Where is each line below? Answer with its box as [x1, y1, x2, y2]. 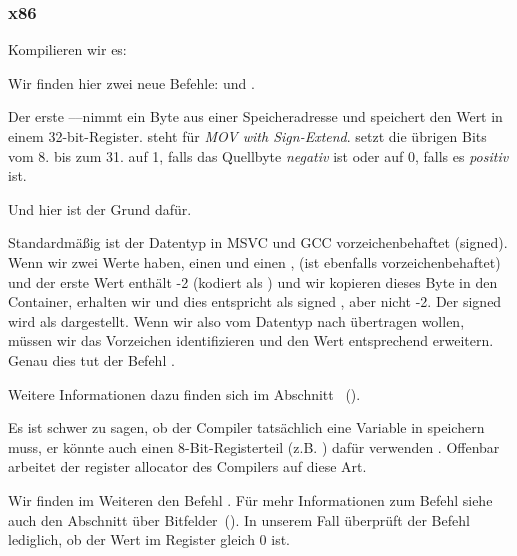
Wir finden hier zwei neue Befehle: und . [8, 72, 255, 93]
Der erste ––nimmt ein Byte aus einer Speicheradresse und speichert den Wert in [8, 106, 503, 127]
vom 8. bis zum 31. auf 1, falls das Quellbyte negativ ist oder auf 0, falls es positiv [8, 145, 509, 166]
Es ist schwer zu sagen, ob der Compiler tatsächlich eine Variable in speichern [8, 417, 485, 438]
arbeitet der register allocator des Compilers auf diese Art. [8, 456, 367, 477]
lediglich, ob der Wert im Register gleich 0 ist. [8, 529, 291, 550]
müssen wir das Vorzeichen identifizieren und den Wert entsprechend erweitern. [8, 330, 494, 351]
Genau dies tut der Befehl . [8, 349, 175, 370]
